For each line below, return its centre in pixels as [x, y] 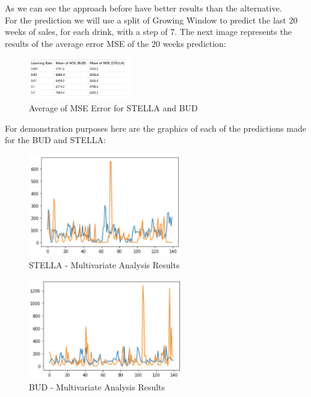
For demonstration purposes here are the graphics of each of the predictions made [155, 128]
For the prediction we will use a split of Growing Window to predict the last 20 [151, 20]
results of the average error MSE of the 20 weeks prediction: [115, 43]
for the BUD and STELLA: [55, 140]
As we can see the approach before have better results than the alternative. [143, 8]
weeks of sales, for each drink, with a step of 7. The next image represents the [148, 32]
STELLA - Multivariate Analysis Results [104, 265]
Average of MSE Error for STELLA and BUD [113, 108]
